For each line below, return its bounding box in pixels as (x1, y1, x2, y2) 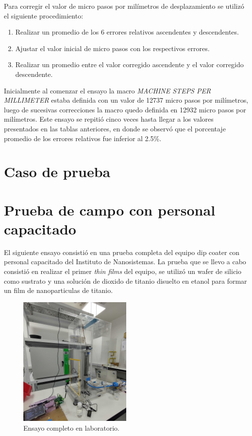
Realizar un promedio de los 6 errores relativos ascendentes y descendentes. (15, 27, 239, 37)
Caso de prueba (4, 162, 111, 182)
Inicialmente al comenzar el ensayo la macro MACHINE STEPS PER (4, 85, 211, 95)
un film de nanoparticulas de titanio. (4, 285, 113, 295)
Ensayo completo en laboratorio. (23, 422, 119, 433)
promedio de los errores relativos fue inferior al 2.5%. (4, 133, 162, 143)
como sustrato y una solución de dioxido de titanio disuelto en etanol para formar (4, 275, 247, 286)
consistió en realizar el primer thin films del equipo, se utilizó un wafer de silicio (4, 266, 241, 276)
